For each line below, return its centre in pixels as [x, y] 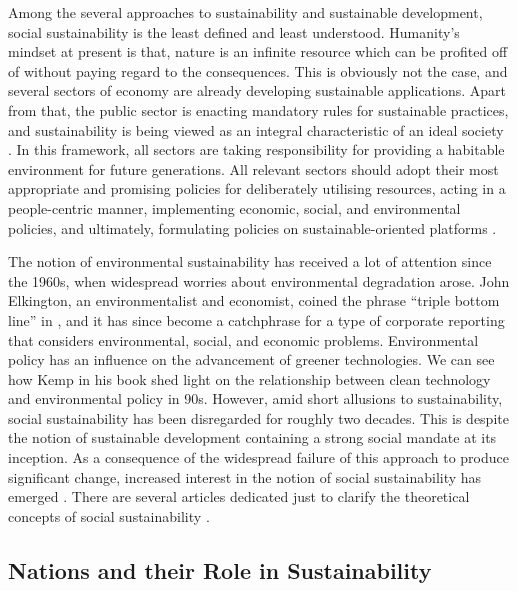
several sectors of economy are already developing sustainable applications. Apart [257, 90]
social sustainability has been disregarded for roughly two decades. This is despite [258, 417]
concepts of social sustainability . [109, 515]
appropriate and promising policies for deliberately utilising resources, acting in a [257, 188]
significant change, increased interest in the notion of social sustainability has [245, 476]
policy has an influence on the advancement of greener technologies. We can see [251, 359]
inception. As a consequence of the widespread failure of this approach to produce [258, 457]
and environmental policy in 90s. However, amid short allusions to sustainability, [255, 398]
